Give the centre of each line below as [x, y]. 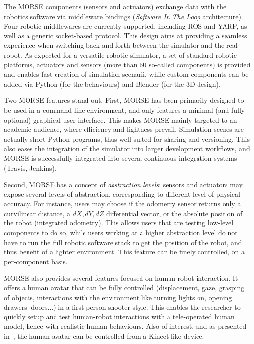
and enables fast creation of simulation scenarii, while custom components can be [126, 74]
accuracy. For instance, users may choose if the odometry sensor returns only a [123, 203]
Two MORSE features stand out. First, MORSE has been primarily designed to [124, 100]
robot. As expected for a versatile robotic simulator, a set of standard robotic [120, 54]
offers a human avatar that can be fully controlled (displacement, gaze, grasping [124, 288]
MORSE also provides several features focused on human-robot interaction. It [121, 278]
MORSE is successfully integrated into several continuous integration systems [121, 158]
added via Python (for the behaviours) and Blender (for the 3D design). [112, 83]
